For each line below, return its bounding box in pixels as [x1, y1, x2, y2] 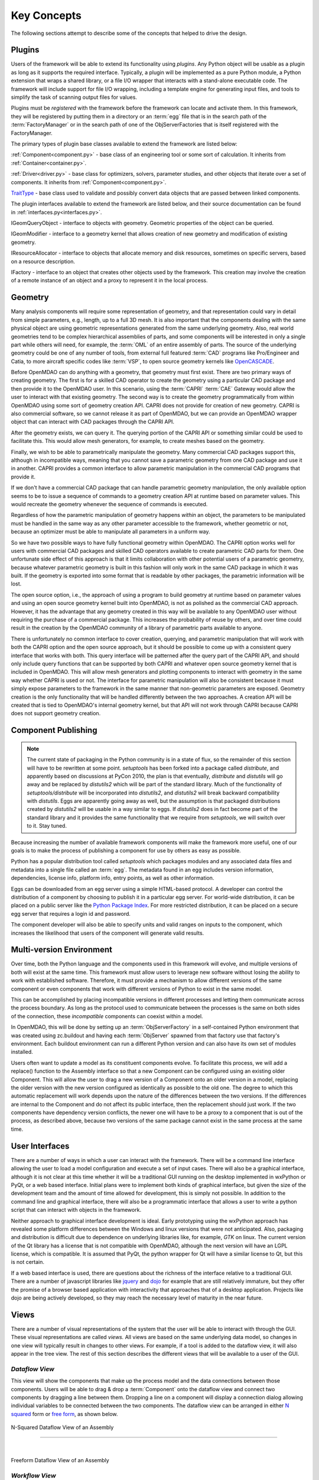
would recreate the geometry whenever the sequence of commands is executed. [11, 500, 208, 507]
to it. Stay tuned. [27, 822, 67, 829]
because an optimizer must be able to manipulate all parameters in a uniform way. [11, 528, 210, 535]
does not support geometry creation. [11, 710, 101, 717]
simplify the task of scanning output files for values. [11, 94, 137, 101]
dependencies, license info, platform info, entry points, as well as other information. [11, 874, 214, 881]
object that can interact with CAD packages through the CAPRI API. [11, 418, 174, 426]
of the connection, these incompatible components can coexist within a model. [11, 1012, 203, 1019]
